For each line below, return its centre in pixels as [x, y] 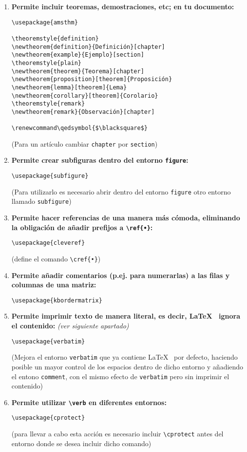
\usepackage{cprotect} [48, 418]
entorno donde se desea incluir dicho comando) [81, 443]
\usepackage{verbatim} [48, 341]
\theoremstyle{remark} [48, 104]
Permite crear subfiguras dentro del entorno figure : [100, 160]
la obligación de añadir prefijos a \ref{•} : [82, 227]
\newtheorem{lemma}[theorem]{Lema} [69, 87]
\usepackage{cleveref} [48, 243]
